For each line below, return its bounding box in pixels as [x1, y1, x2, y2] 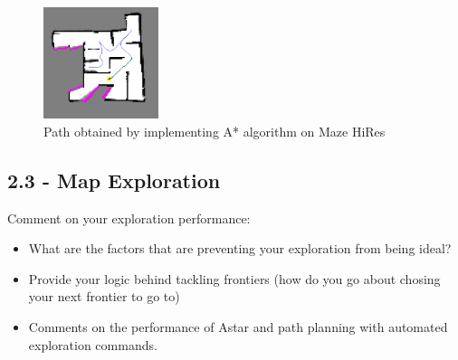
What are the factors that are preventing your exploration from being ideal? [28, 239, 452, 258]
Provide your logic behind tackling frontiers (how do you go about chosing [28, 269, 441, 288]
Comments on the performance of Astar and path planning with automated [28, 317, 448, 336]
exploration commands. [28, 335, 157, 354]
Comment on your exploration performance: [7, 208, 251, 227]
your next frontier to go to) [28, 287, 180, 306]
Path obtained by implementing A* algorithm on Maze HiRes [43, 121, 386, 140]
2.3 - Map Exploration [7, 166, 221, 194]
